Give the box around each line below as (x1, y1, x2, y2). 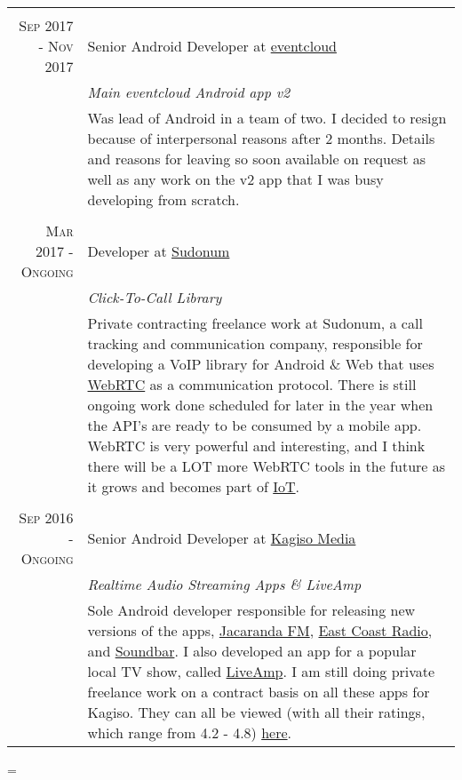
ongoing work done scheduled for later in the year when (87, 394, 434, 415)
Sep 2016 (19, 507, 74, 528)
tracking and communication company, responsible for (87, 333, 423, 354)
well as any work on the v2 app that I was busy (87, 169, 384, 189)
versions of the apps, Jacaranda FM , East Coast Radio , (87, 620, 433, 641)
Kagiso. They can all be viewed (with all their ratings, (87, 702, 426, 722)
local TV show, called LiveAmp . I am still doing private (87, 661, 435, 681)
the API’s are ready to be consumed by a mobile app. (87, 415, 422, 435)
